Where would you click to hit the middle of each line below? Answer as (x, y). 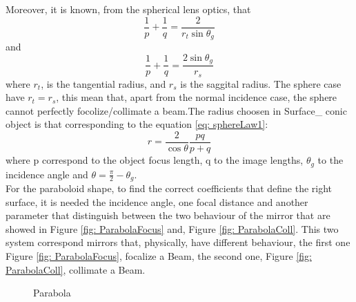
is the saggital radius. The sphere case (261, 83)
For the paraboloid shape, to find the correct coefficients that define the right (169, 188)
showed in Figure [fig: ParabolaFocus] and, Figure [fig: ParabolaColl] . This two (172, 228)
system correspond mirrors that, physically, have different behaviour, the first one (178, 242)
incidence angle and (47, 174)
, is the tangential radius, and (103, 83)
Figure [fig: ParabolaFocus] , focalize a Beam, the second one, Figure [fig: (159, 255)
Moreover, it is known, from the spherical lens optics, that (128, 9)
